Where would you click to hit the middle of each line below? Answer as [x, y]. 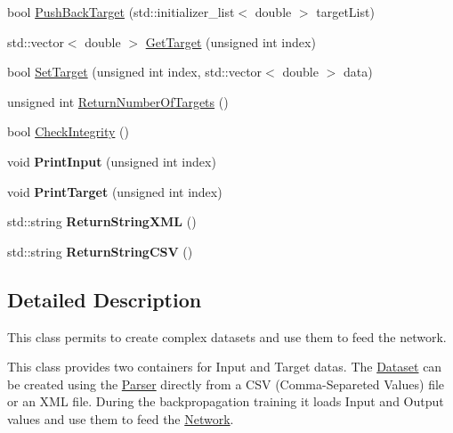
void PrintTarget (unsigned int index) [115, 191]
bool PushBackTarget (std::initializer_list [121, 12]
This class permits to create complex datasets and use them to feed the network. [227, 336]
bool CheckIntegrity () [68, 131]
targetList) [345, 12]
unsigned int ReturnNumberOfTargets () [118, 101]
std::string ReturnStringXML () [102, 221]
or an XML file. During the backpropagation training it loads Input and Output [226, 401]
